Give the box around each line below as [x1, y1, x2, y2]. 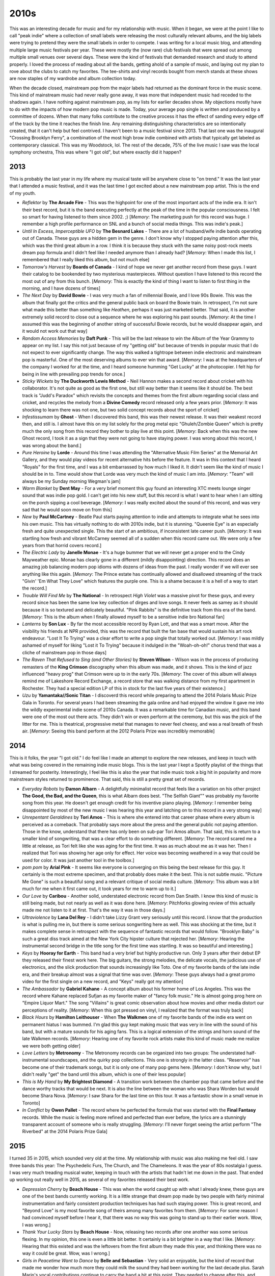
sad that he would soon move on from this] [22, 507, 112, 513]
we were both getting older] [22, 1043, 81, 1049]
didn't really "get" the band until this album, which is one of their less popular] [22, 1071, 186, 1077]
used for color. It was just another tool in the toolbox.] [22, 857, 134, 863]
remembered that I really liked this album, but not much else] [22, 257, 150, 263]
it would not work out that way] [22, 328, 88, 334]
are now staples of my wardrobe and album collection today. [9, 76, 136, 82]
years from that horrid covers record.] [22, 543, 102, 549]
